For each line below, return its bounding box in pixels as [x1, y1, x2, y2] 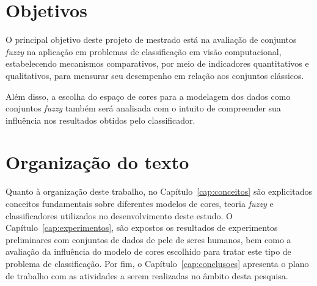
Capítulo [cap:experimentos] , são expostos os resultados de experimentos [5, 221, 278, 234]
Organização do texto [5, 149, 189, 175]
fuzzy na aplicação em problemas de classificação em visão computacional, [5, 45, 282, 58]
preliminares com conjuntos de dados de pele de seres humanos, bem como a [5, 233, 291, 246]
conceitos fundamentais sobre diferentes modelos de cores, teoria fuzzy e [5, 197, 274, 209]
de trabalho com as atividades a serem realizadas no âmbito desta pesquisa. [5, 269, 288, 282]
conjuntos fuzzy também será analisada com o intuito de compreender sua [5, 102, 281, 115]
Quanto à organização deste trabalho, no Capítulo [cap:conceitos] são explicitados [5, 185, 313, 198]
